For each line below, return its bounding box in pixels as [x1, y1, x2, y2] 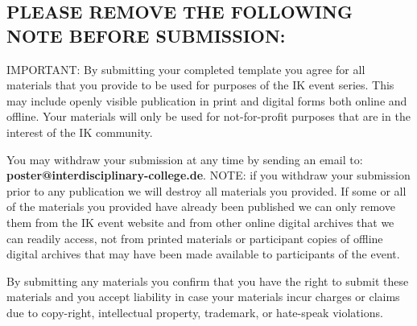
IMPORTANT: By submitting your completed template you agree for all [6, 60, 365, 77]
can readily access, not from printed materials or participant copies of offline [6, 229, 383, 246]
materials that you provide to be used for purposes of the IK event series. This [6, 76, 394, 93]
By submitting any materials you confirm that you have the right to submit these [6, 272, 409, 289]
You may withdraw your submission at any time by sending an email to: [6, 151, 363, 167]
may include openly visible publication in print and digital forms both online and [6, 92, 407, 109]
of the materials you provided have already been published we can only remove [6, 198, 395, 215]
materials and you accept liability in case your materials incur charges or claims [6, 288, 400, 305]
